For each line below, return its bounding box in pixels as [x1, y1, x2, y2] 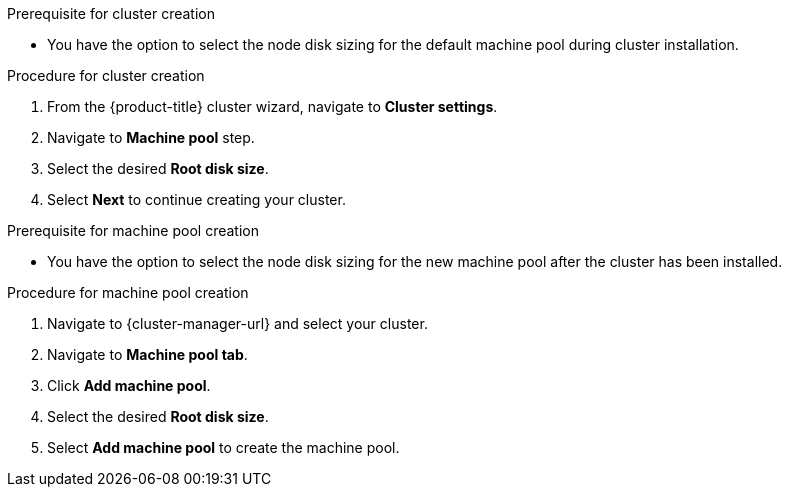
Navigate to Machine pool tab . [47, 346, 248, 363]
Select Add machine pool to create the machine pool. [47, 439, 400, 456]
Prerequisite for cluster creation [7, 5, 215, 22]
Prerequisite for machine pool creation [7, 222, 259, 239]
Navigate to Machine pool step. [47, 129, 255, 146]
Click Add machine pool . [47, 377, 211, 394]
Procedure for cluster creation [7, 67, 205, 84]
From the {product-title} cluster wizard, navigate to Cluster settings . [47, 98, 498, 115]
